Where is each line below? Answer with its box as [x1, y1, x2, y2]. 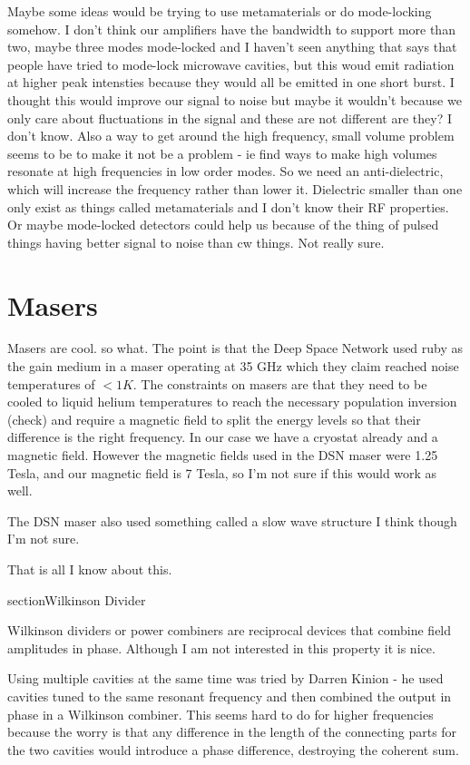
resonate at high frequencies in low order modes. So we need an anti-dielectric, [7, 162, 444, 181]
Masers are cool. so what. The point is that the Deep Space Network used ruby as [7, 338, 464, 358]
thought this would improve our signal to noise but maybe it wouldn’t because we [7, 90, 462, 109]
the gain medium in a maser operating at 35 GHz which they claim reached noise [7, 357, 459, 376]
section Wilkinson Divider [7, 590, 146, 609]
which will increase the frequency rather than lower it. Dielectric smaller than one [7, 179, 463, 198]
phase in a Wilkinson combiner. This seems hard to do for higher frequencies [7, 704, 434, 723]
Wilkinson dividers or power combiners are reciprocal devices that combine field [7, 621, 452, 640]
